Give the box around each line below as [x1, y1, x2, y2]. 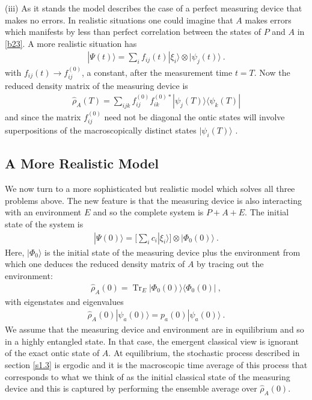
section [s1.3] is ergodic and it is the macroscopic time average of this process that [5, 358, 308, 371]
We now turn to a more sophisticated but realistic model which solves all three [5, 182, 295, 195]
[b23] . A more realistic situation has [5, 37, 137, 49]
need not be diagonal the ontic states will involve [104, 110, 285, 123]
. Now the [254, 66, 290, 79]
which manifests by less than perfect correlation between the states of [5, 25, 261, 38]
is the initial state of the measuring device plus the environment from [44, 245, 301, 258]
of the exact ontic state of [5, 346, 100, 359]
